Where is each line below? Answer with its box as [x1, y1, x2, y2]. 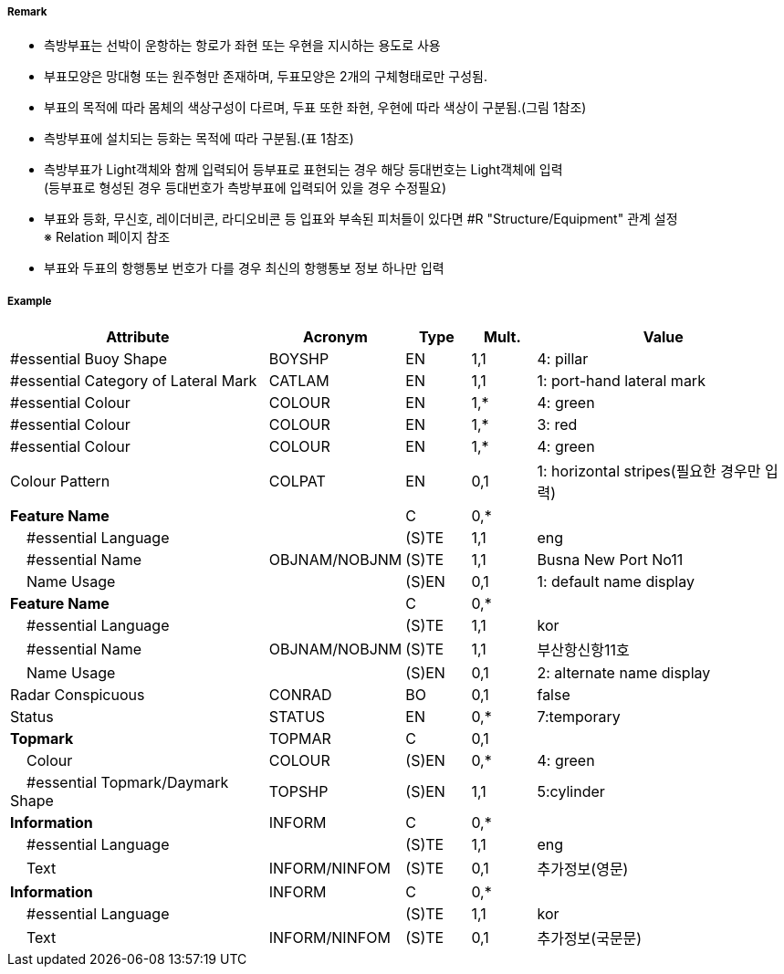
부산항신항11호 [537, 641, 630, 660]
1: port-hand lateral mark [537, 372, 706, 391]
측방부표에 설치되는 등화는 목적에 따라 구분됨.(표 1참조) [44, 131, 354, 147]
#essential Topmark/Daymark [26, 773, 229, 792]
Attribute [106, 328, 170, 347]
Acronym [303, 328, 368, 347]
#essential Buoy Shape [10, 350, 168, 369]
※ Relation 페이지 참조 [44, 229, 171, 246]
